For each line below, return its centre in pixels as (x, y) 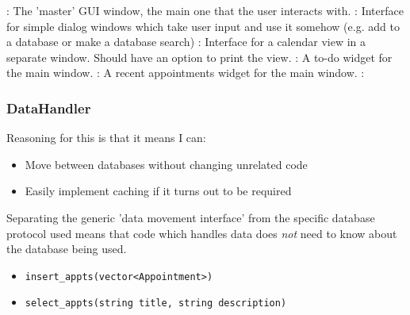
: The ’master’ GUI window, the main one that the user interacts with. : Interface (205, 10)
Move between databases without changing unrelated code (166, 164)
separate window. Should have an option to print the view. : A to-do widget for (199, 57)
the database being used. (67, 249)
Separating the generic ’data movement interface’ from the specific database (191, 217)
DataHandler (49, 108)
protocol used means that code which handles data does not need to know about (202, 233)
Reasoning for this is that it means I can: (106, 138)
